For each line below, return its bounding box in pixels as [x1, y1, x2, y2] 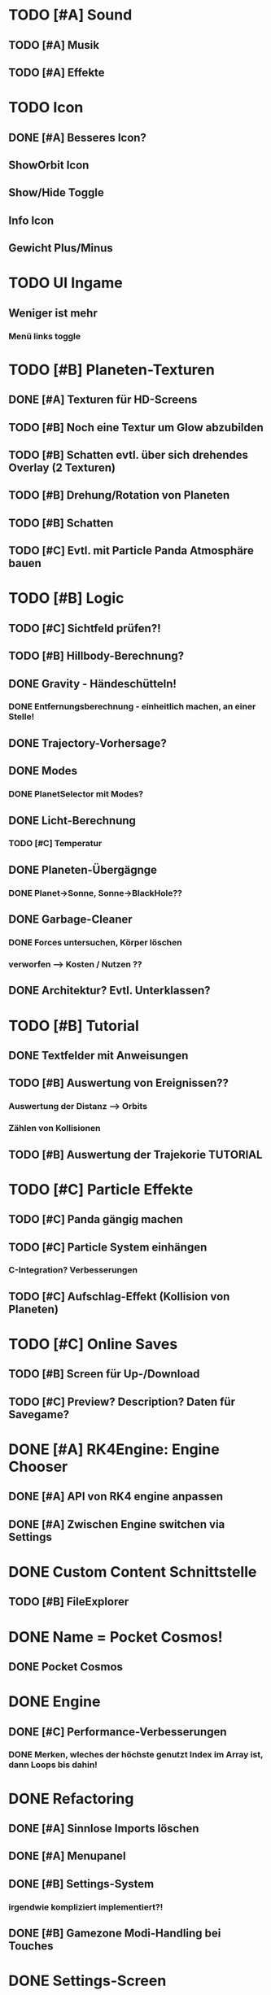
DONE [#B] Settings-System [8, 1877, 155, 1891]
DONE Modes [8, 764, 78, 778]
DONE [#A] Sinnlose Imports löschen [8, 1822, 199, 1836]
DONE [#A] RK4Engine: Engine [8, 1440, 220, 1459]
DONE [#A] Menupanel [8, 1849, 126, 1863]
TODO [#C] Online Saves [8, 1335, 178, 1354]
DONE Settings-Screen [8, 1971, 167, 1990]
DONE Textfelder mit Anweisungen [8, 1048, 189, 1063]
